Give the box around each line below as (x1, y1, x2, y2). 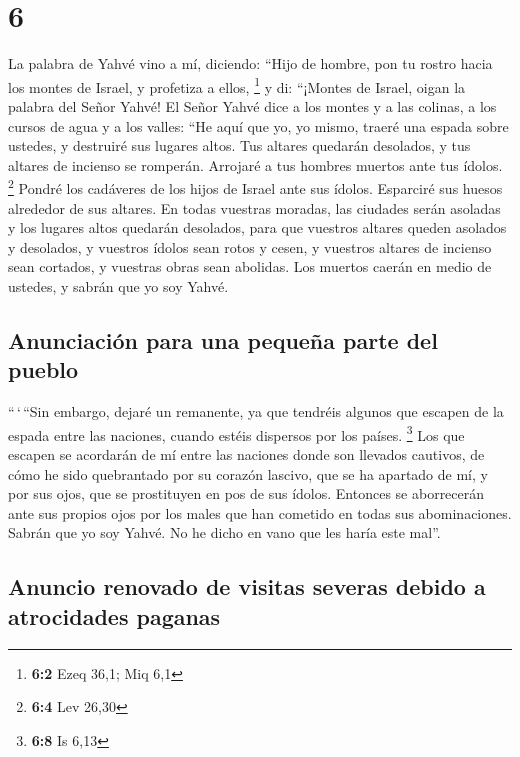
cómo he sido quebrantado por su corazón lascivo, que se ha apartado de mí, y (8, 463, 488, 484)
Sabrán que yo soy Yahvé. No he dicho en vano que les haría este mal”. (8, 522, 441, 543)
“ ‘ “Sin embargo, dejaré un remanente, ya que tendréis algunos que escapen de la (8, 401, 504, 422)
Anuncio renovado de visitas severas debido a (8, 571, 486, 602)
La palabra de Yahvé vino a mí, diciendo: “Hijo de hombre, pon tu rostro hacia (8, 53, 493, 74)
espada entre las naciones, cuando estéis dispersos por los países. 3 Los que (8, 421, 465, 445)
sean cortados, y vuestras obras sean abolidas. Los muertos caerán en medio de (8, 256, 492, 277)
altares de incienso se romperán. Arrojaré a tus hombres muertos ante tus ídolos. (8, 154, 503, 175)
